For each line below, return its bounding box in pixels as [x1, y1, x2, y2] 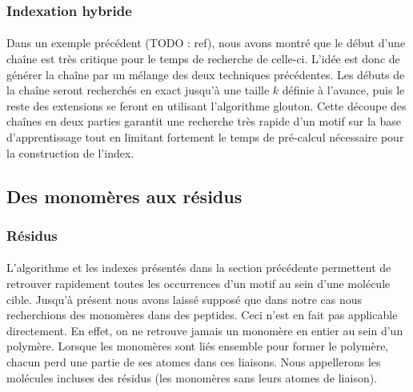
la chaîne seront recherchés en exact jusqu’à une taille [6, 82, 270, 98]
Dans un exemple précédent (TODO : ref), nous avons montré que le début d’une [6, 34, 406, 51]
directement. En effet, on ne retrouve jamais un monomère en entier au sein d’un [6, 322, 403, 338]
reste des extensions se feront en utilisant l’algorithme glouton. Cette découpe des [6, 97, 407, 114]
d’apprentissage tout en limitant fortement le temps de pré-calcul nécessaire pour [6, 129, 404, 145]
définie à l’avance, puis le [282, 82, 405, 98]
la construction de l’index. [6, 144, 134, 161]
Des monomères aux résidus [6, 183, 243, 208]
